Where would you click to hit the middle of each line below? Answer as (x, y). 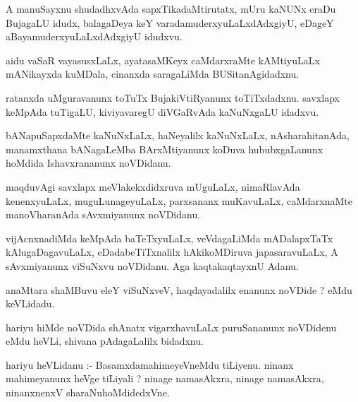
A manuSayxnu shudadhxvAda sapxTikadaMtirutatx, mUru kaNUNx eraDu (171, 8)
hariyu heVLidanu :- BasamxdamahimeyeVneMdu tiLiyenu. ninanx (150, 364)
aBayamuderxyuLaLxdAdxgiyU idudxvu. (94, 36)
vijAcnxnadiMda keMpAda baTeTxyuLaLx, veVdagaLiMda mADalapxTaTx (169, 238)
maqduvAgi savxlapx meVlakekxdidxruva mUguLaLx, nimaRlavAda (153, 186)
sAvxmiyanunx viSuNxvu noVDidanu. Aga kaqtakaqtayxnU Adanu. (152, 265)
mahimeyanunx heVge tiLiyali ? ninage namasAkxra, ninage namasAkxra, (165, 378)
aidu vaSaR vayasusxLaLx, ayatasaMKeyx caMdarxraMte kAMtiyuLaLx (163, 60)
